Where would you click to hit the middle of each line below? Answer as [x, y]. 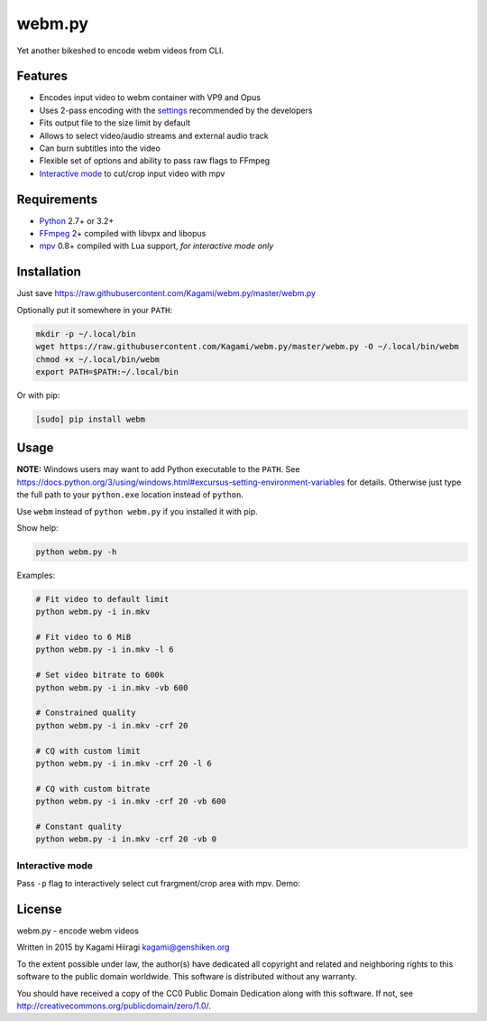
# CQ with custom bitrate [93, 789]
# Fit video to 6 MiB [83, 637]
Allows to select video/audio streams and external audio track [154, 135]
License [39, 909]
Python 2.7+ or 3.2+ [77, 220]
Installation [49, 272]
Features [42, 76]
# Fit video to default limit [102, 599]
